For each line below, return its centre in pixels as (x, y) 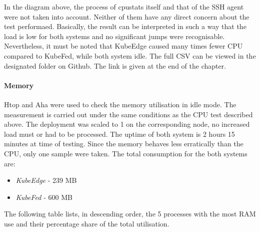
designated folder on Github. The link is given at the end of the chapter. (115, 65)
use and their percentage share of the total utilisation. (87, 223)
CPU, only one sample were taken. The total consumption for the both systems (126, 153)
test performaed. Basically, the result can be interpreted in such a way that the (125, 26)
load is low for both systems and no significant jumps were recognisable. (114, 36)
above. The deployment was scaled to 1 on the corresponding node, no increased (127, 124)
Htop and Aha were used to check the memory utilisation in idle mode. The (120, 104)
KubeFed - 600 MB (44, 197)
